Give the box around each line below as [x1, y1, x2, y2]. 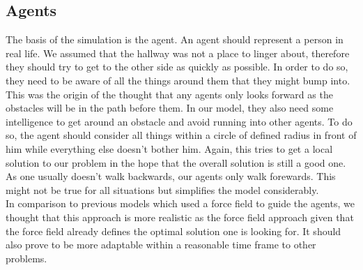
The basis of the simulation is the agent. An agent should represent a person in [6, 32, 343, 47]
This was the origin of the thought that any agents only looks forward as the [6, 87, 333, 101]
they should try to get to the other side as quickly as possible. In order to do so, [6, 59, 348, 74]
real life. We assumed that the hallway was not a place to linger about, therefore [6, 45, 350, 60]
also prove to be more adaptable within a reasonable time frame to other [6, 237, 316, 252]
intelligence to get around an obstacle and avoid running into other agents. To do [6, 114, 353, 128]
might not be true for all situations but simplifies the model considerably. [6, 182, 319, 197]
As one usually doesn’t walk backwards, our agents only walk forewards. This [6, 169, 336, 183]
